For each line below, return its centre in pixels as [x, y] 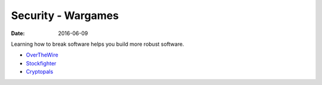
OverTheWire [42, 55]
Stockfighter [41, 63]
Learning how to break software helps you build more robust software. [97, 44]
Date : [18, 33]
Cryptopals [40, 72]
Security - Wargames [65, 15]
